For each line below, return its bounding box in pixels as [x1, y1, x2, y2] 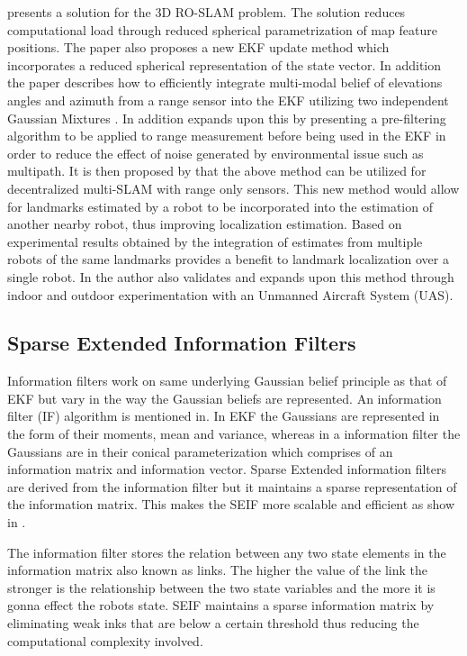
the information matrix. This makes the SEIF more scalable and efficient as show [7, 495, 455, 514]
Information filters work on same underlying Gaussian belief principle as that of [7, 371, 447, 390]
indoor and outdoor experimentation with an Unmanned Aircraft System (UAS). [7, 285, 454, 304]
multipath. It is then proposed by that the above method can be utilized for [7, 161, 427, 180]
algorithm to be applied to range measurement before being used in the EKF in [7, 126, 446, 145]
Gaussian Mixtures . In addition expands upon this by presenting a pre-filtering [7, 108, 446, 127]
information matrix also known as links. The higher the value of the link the [7, 560, 428, 579]
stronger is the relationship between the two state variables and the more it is [7, 578, 436, 597]
